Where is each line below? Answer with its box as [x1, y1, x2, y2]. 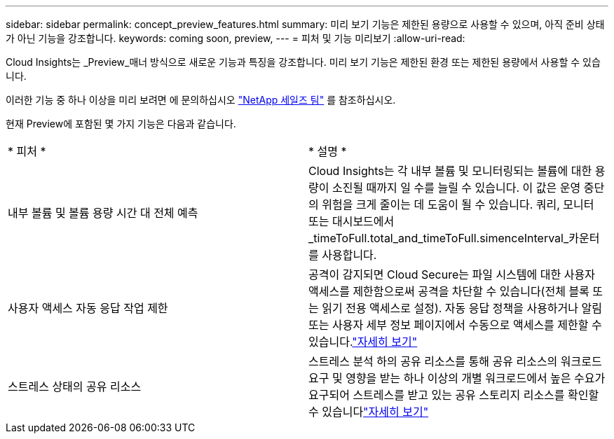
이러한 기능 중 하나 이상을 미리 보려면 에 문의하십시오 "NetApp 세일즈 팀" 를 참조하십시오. [6, 94, 396, 106]
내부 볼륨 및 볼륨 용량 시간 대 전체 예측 [8, 206, 198, 220]
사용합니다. [322, 248, 377, 262]
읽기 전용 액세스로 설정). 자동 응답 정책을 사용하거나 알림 [322, 301, 602, 315]
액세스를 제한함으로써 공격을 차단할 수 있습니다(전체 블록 [308, 284, 589, 298]
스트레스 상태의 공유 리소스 [8, 379, 142, 393]
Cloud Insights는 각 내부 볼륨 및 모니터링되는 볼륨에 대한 [308, 164, 592, 178]
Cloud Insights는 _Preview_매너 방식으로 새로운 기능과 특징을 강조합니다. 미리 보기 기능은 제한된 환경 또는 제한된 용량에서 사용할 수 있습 [6, 56, 601, 68]
